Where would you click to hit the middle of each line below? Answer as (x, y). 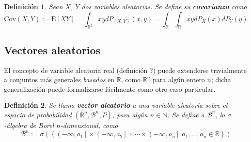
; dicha (221, 79)
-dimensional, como (89, 125)
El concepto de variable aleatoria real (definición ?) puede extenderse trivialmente (125, 70)
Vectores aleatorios (52, 50)
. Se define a (186, 114)
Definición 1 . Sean (33, 6)
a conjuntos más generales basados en (59, 79)
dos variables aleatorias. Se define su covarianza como (164, 6)
